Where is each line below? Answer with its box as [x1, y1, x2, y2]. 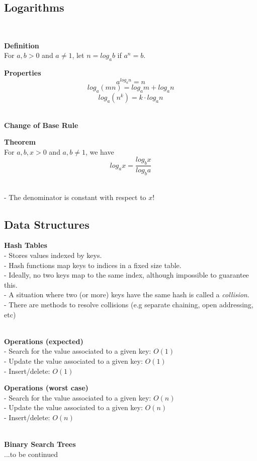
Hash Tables [4, 240, 47, 250]
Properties [4, 68, 41, 78]
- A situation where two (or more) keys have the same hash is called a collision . [4, 289, 249, 300]
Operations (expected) [4, 336, 83, 346]
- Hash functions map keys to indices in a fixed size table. [4, 259, 182, 270]
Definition [4, 40, 39, 50]
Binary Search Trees [4, 439, 76, 449]
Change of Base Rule [4, 119, 78, 130]
